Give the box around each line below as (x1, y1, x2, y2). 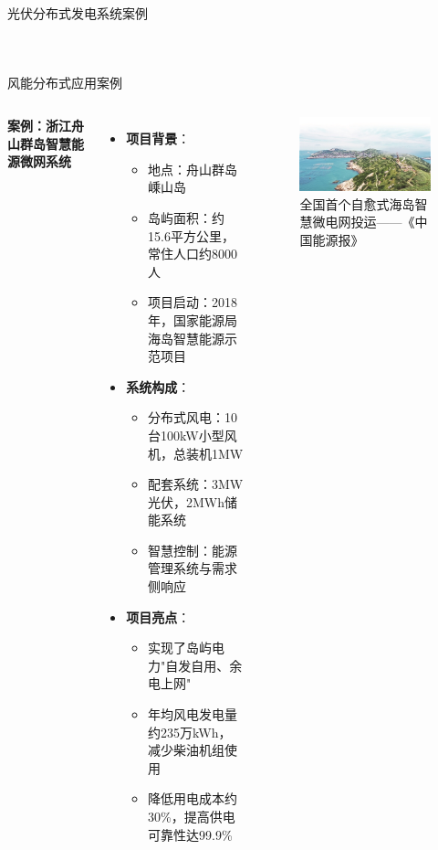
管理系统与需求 (148, 558, 238, 578)
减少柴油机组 (148, 740, 225, 760)
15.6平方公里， (148, 226, 235, 245)
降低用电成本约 (148, 789, 238, 808)
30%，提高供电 (148, 807, 235, 825)
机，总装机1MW (148, 443, 244, 462)
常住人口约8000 (148, 244, 238, 263)
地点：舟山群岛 (148, 159, 238, 178)
